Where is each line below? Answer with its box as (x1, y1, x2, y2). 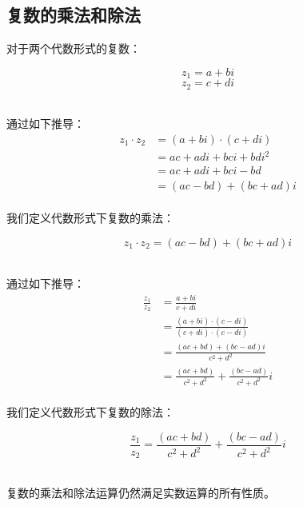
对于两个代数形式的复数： (6, 40, 141, 57)
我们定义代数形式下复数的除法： (6, 404, 174, 420)
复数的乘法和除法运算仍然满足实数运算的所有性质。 (6, 484, 275, 500)
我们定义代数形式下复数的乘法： (6, 209, 174, 226)
